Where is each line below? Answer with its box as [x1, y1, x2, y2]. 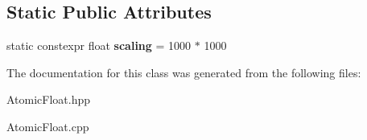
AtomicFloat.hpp [6, 91, 91, 108]
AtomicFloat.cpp [6, 117, 89, 134]
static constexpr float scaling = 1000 [6, 37, 192, 54]
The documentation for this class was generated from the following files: [6, 64, 361, 80]
